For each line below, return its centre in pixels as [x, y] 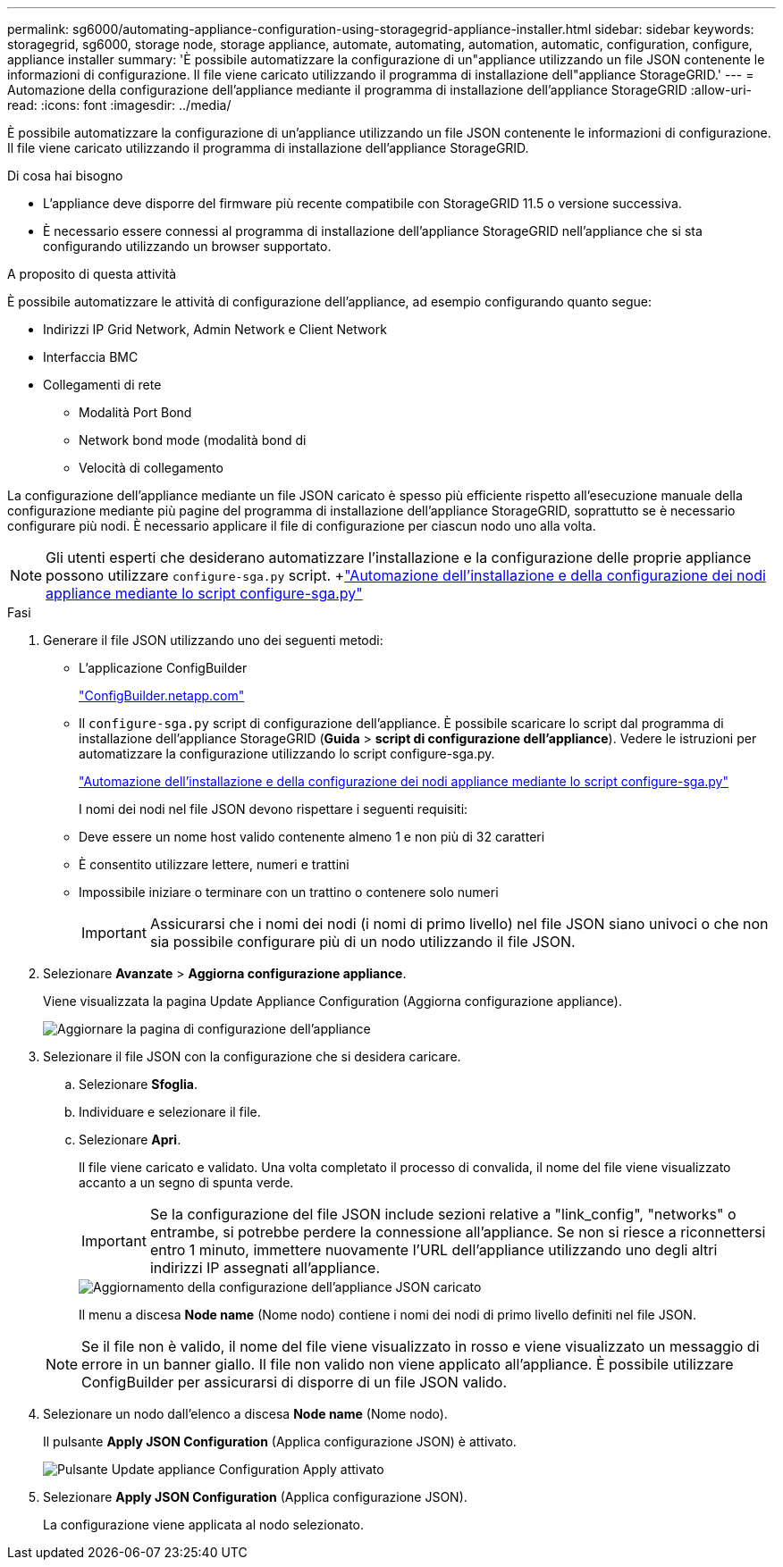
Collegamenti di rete [102, 385]
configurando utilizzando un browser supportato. [187, 246]
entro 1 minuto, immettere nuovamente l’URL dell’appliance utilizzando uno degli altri [434, 1250]
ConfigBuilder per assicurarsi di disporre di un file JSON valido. [295, 1382]
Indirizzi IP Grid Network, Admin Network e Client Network [215, 329]
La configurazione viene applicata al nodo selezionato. [204, 1525]
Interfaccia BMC [91, 357]
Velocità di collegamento [151, 468]
